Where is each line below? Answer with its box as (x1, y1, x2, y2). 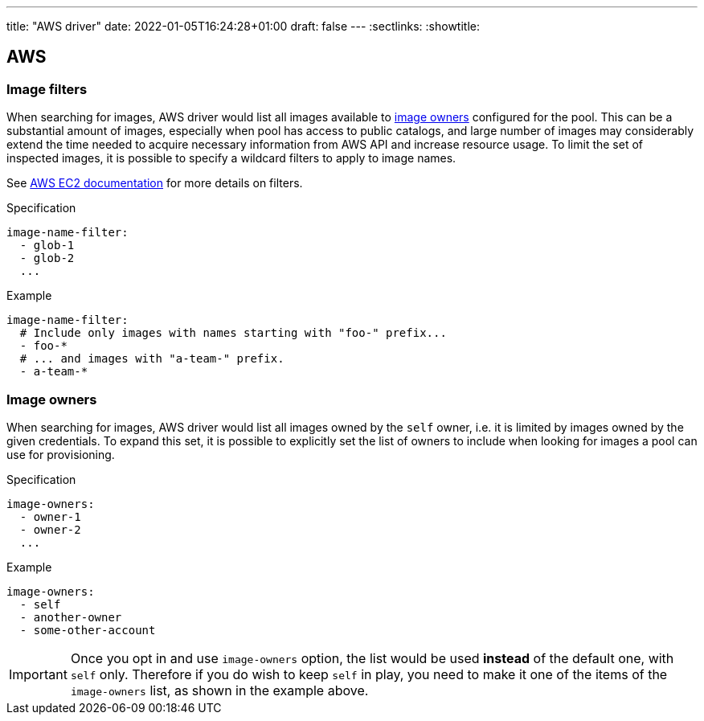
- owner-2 (19, 522, 81, 536)
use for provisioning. (6, 447, 115, 461)
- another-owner (19, 610, 122, 624)
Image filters (6, 80, 88, 97)
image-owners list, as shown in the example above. (70, 682, 369, 698)
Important (9, 666, 68, 682)
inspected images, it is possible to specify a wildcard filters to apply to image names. (6, 151, 456, 166)
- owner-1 (19, 510, 81, 523)
